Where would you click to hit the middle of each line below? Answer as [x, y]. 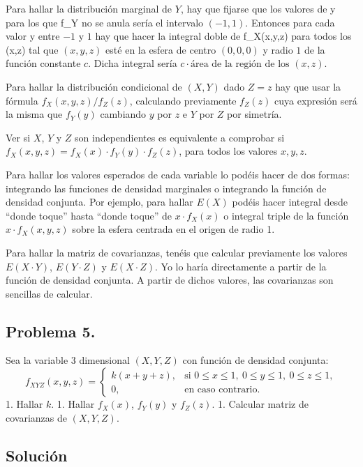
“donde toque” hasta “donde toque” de [89, 215]
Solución [37, 455]
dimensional [104, 360]
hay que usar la [308, 86]
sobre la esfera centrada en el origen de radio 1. [173, 229]
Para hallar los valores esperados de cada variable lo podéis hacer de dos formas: [178, 174]
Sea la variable [37, 360]
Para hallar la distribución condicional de [94, 86]
